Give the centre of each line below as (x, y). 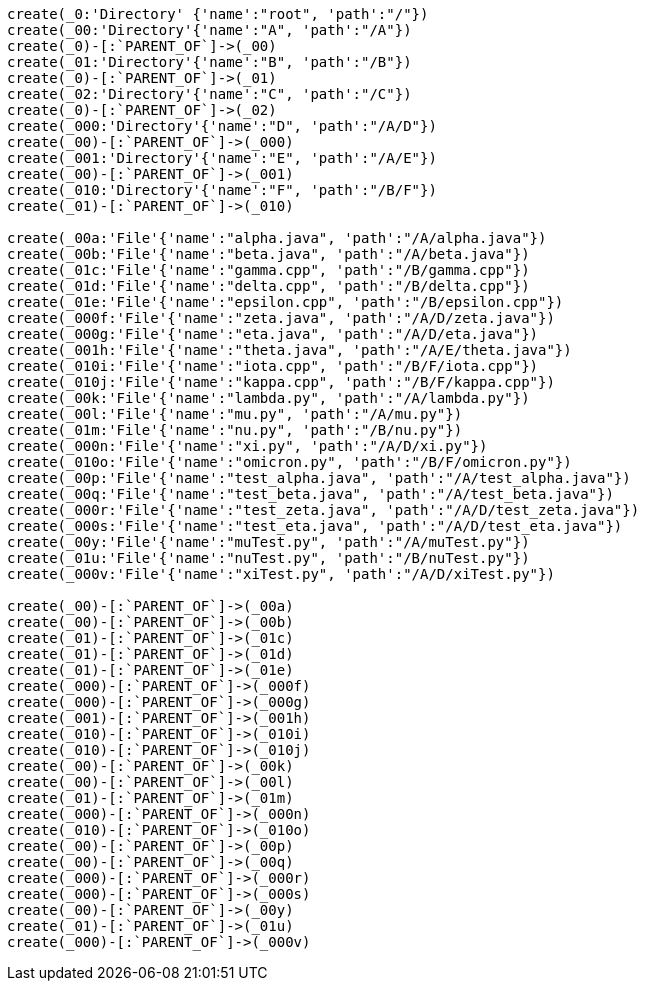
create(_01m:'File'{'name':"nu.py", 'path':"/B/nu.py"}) (235, 430)
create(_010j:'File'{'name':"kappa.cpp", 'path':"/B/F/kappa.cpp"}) (281, 382)
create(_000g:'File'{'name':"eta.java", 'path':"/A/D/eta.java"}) (273, 334)
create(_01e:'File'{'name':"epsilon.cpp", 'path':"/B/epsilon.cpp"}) (285, 302)
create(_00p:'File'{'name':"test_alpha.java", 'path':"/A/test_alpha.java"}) (319, 478)
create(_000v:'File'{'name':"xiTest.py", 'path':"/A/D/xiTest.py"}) (281, 574)
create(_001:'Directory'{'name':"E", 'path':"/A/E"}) (222, 158)
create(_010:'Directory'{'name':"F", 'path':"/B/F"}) (222, 190)
